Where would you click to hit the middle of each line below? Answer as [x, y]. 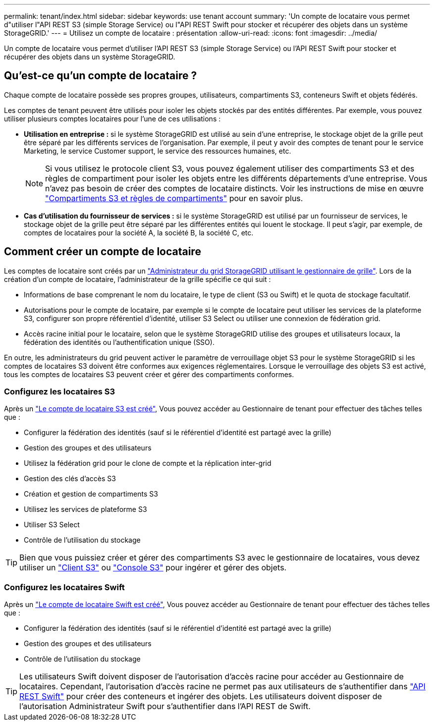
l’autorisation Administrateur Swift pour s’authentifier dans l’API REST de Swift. [165, 706]
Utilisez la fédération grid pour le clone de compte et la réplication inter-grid [148, 463]
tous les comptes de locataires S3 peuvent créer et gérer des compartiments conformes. [149, 374]
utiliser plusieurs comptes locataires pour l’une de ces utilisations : [112, 118]
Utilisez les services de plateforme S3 [85, 509]
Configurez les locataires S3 [60, 392]
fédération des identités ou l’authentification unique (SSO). [119, 342]
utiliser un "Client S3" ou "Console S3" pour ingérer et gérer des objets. [153, 568]
